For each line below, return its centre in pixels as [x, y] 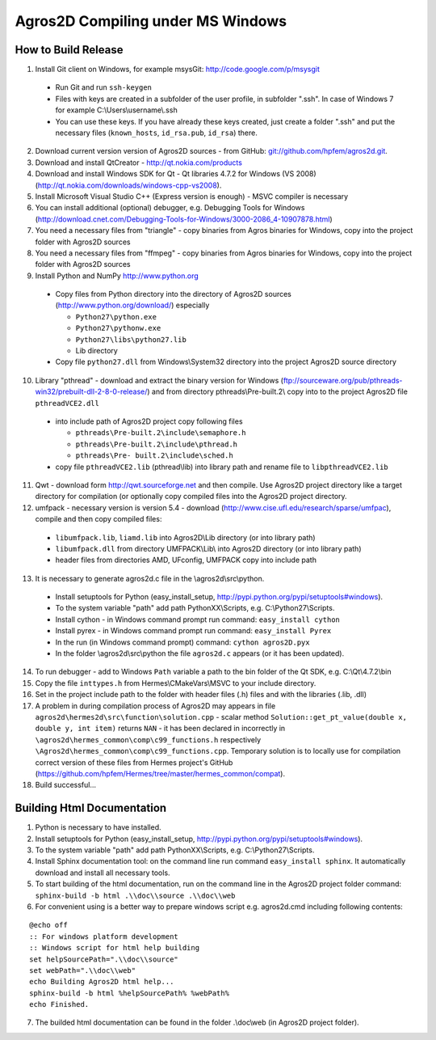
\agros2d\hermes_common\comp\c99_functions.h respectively [148, 739]
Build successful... [66, 785]
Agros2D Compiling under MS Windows [151, 21]
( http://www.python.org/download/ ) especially [132, 305]
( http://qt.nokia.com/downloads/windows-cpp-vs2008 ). [128, 185]
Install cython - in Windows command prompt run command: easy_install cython [198, 619]
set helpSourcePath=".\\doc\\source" [104, 959]
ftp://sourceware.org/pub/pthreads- [343, 380]
